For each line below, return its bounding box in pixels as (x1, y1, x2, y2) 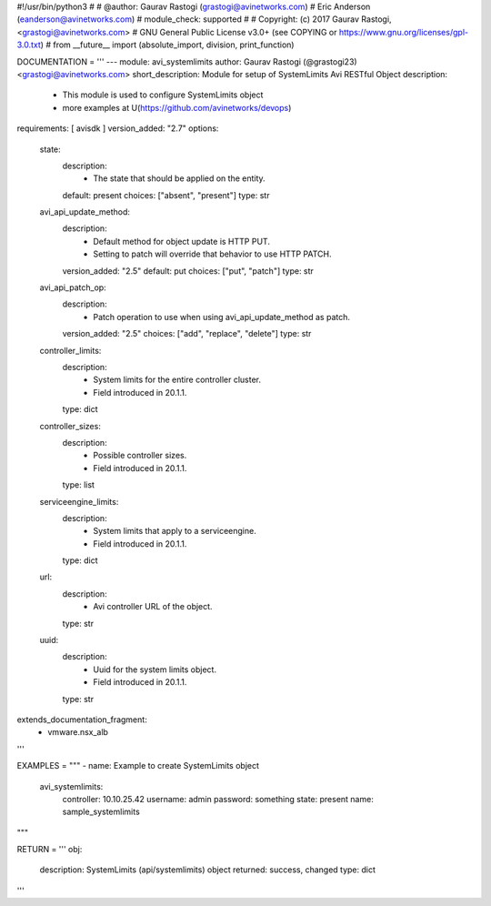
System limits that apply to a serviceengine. (93, 526, 256, 537)
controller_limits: (39, 345, 102, 356)
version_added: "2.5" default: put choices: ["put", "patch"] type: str (62, 265, 314, 277)
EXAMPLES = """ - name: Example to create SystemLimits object (16, 760, 259, 771)
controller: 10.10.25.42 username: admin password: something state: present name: (62, 793, 375, 804)
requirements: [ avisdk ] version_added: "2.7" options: (16, 123, 219, 134)
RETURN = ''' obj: (16, 844, 83, 855)
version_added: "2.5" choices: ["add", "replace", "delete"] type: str (62, 328, 312, 339)
